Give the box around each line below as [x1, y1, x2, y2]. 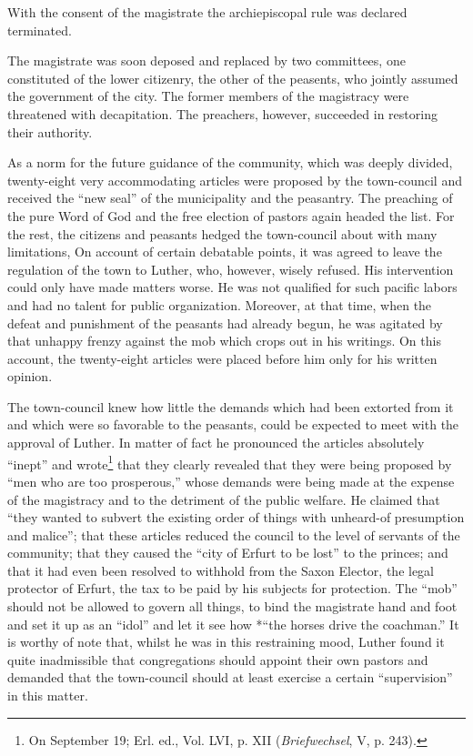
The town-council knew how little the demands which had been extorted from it [7, 397, 454, 416]
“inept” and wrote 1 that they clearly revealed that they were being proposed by [7, 451, 452, 473]
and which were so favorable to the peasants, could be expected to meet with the [7, 415, 459, 434]
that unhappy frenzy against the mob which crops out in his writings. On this [7, 331, 441, 350]
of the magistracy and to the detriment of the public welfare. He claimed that [7, 489, 440, 509]
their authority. [7, 122, 93, 141]
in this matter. [7, 686, 88, 705]
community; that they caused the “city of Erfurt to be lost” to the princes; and [7, 543, 448, 562]
